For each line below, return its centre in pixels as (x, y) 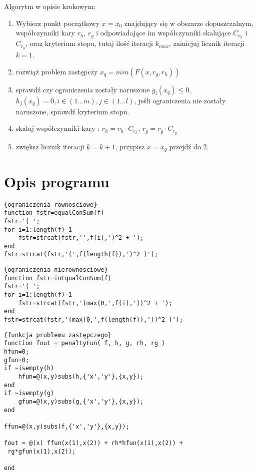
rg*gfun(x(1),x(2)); (42, 451)
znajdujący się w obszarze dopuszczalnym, (189, 23)
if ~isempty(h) (29, 368)
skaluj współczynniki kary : (57, 128)
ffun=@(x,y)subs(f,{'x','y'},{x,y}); (67, 426)
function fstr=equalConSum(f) (54, 213)
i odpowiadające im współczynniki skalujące (163, 33)
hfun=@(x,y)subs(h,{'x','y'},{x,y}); (81, 377)
